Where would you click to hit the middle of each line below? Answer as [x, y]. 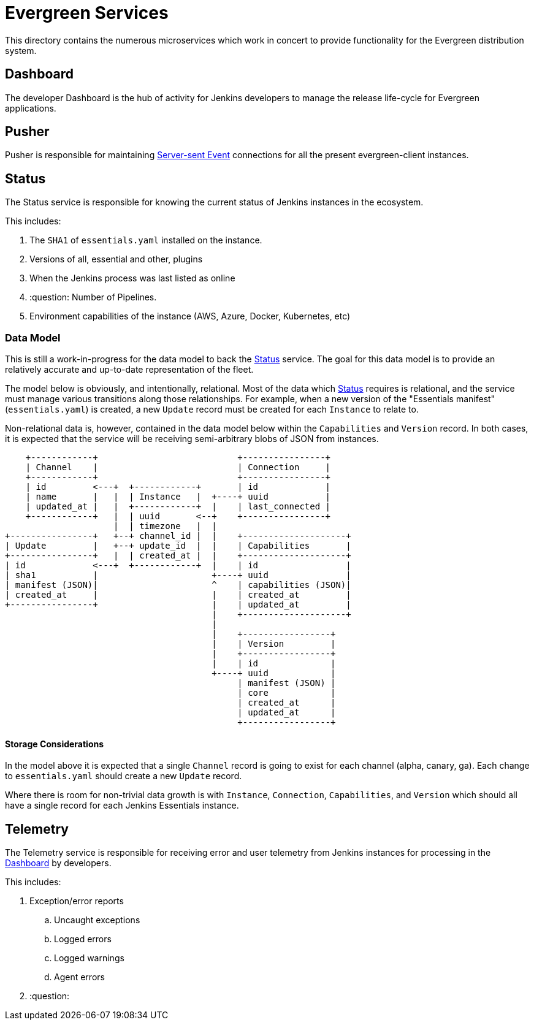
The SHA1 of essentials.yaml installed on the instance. [146, 240]
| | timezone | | [165, 526]
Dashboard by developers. [58, 863]
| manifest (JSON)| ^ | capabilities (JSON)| [178, 585]
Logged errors [83, 939]
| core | [287, 693]
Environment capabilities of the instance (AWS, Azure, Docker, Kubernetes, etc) [190, 316]
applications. [31, 108]
